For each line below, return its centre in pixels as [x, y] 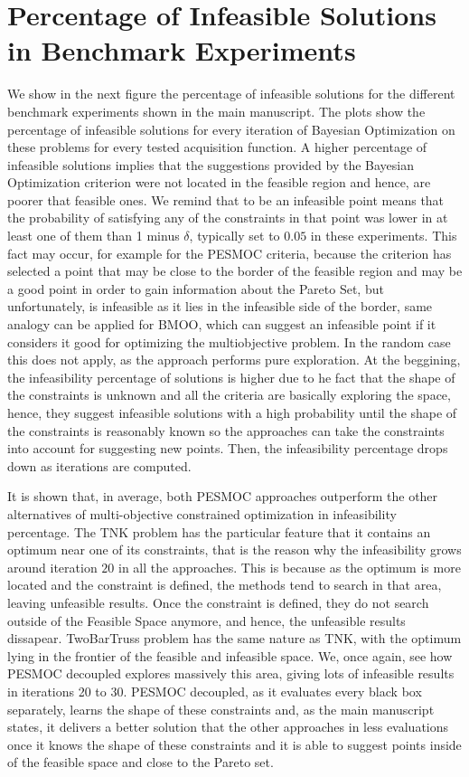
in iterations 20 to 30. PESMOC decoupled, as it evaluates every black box [215, 691]
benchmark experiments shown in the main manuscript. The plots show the [216, 111]
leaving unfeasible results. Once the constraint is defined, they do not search [218, 602]
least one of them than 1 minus [94, 236]
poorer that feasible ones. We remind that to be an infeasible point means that [226, 199]
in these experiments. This [384, 236]
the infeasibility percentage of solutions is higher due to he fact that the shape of [231, 377]
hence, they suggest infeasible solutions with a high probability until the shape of [232, 412]
